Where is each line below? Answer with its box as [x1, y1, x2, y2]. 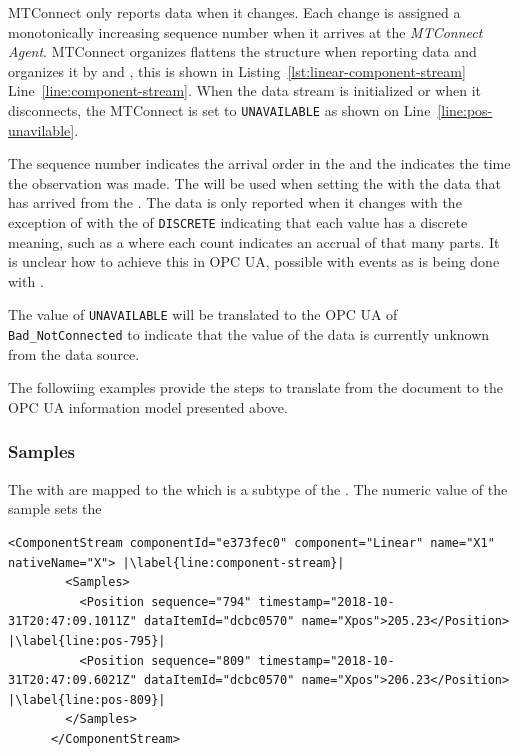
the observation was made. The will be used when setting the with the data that [8, 172, 502, 193]
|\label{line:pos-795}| [8, 633, 166, 648]
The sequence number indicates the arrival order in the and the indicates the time [8, 153, 511, 174]
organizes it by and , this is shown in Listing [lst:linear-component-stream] [8, 60, 466, 81]
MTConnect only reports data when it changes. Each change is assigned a [8, 2, 461, 22]
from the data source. [8, 343, 140, 364]
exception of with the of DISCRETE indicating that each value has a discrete [8, 212, 468, 232]
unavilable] [8, 119, 75, 140]
